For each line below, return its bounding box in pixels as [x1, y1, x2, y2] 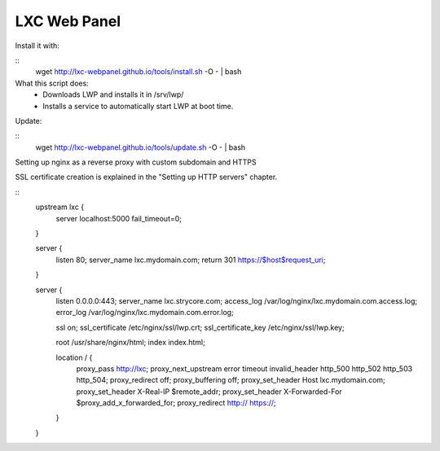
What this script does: [15, 78, 89, 88]
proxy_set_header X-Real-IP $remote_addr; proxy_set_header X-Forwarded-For [76, 387, 342, 396]
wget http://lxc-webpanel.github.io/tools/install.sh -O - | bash [35, 67, 242, 77]
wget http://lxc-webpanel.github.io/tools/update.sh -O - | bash [35, 142, 246, 152]
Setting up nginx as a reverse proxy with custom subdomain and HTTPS [15, 157, 257, 167]
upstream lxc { [35, 202, 85, 212]
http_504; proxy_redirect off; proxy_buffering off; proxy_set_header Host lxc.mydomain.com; [76, 375, 386, 385]
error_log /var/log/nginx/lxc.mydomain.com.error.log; [55, 308, 234, 317]
